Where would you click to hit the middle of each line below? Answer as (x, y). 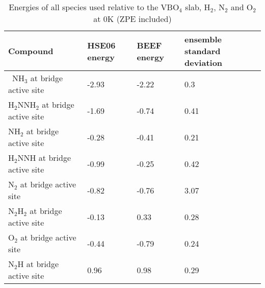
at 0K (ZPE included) (132, 19)
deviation (203, 63)
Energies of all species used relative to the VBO (94, 7)
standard (202, 51)
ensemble (203, 39)
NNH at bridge (44, 158)
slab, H (198, 7)
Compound (31, 51)
